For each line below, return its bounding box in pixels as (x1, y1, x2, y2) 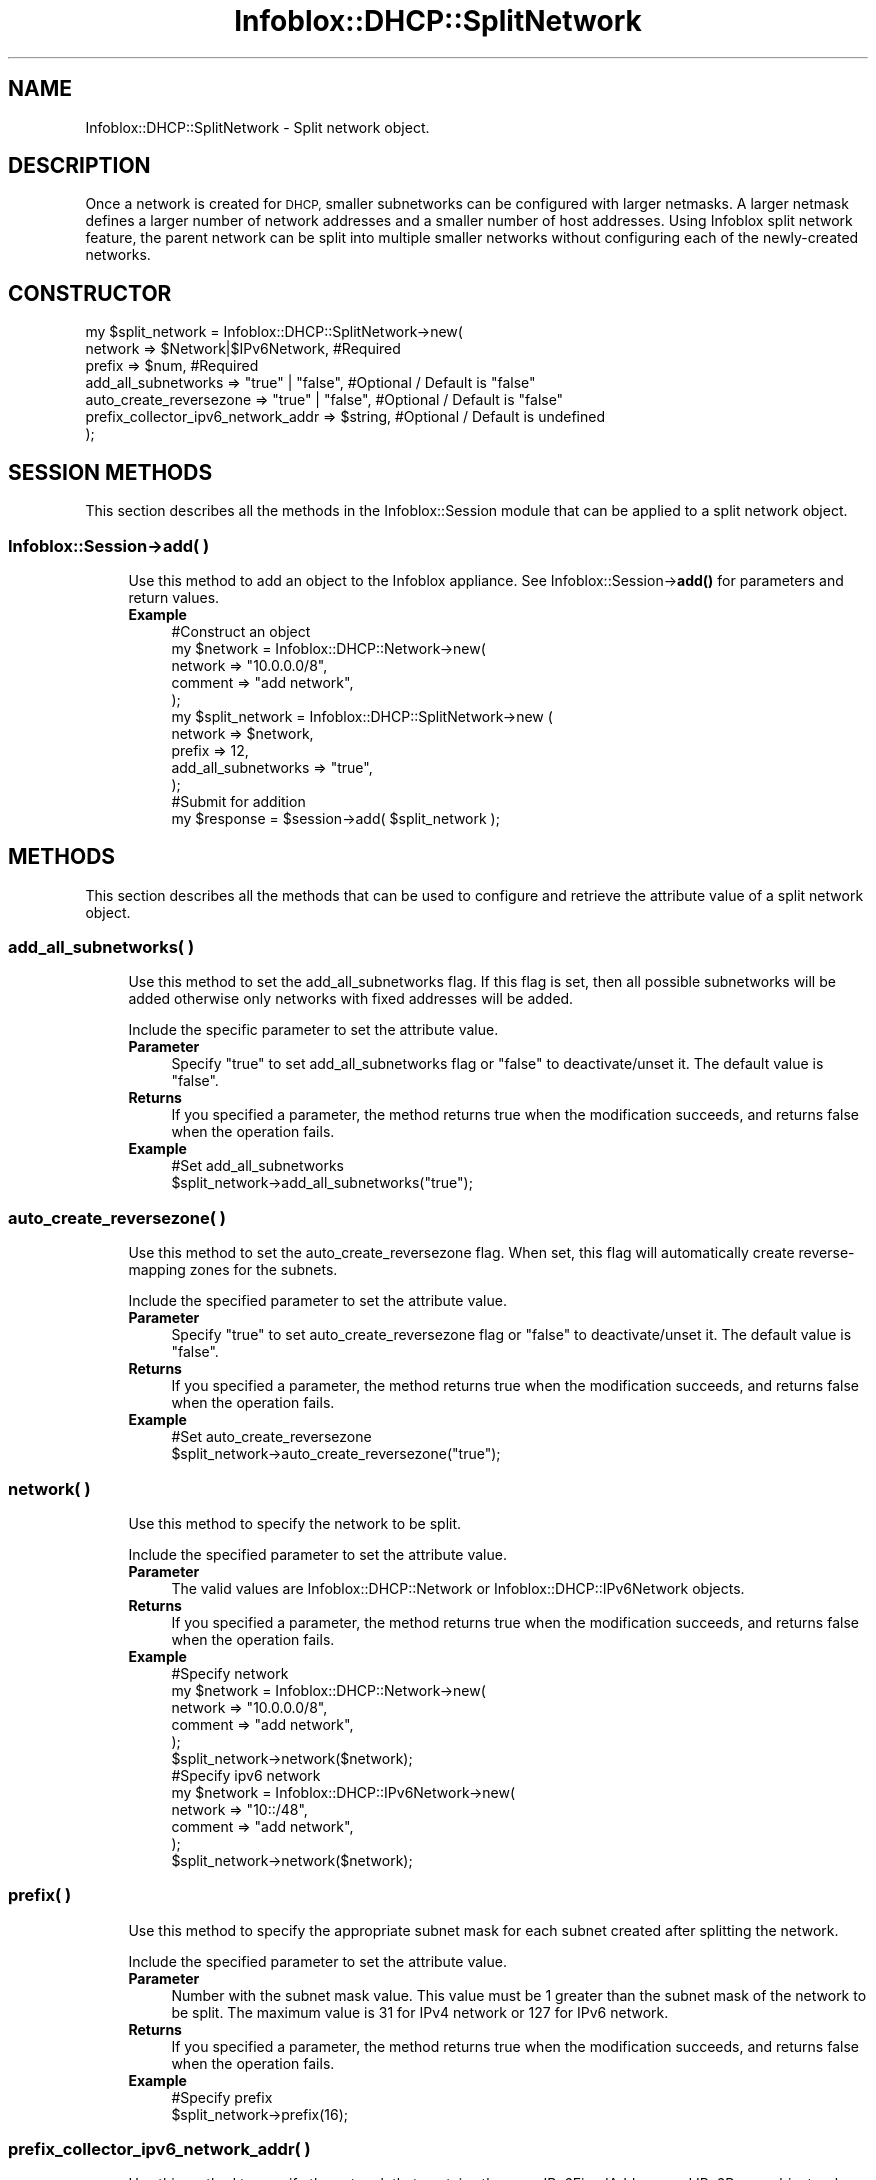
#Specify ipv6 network (171, 1766, 321, 1784)
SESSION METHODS (8, 459, 213, 485)
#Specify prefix (171, 2088, 273, 2106)
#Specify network (171, 1664, 289, 1682)
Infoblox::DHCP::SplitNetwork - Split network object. (85, 118, 430, 136)
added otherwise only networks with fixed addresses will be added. (128, 990, 574, 1008)
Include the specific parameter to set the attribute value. (128, 1021, 499, 1039)
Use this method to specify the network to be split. (128, 1514, 462, 1532)
